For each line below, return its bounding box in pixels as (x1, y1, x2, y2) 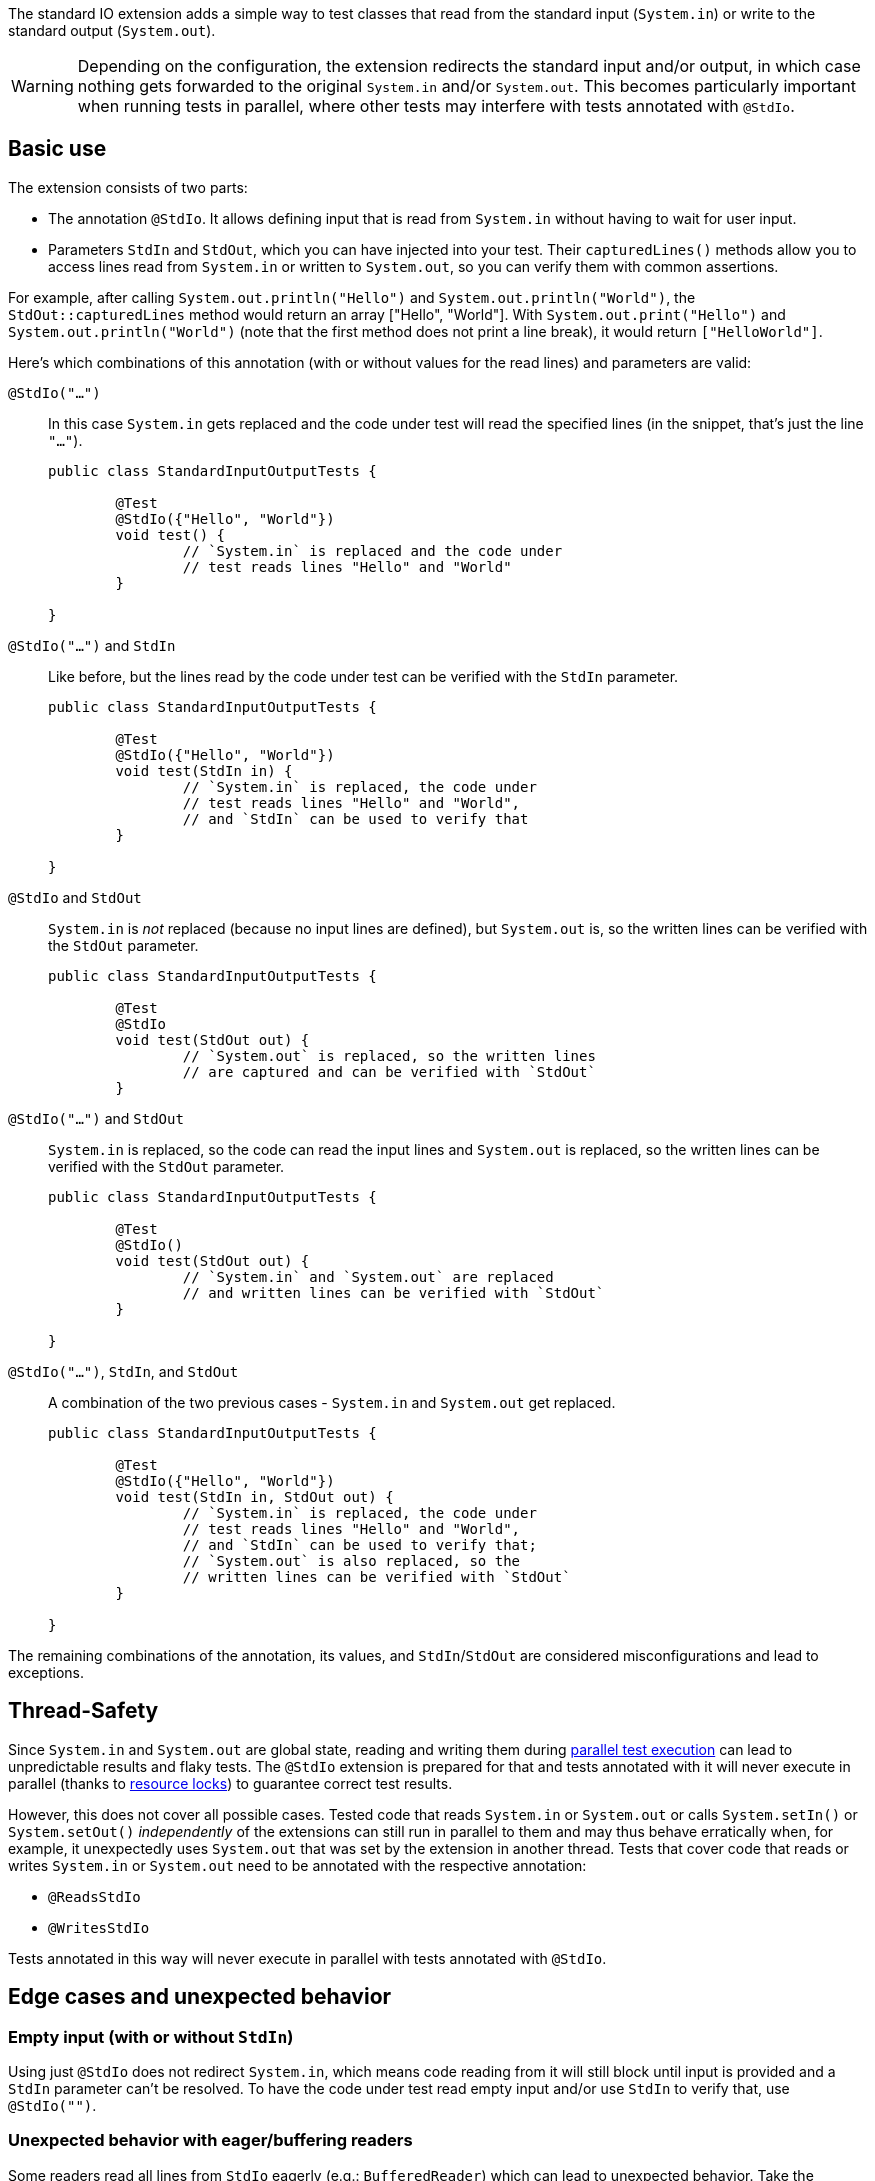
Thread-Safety (8, 1698, 159, 1724)
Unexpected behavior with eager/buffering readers (8, 2130, 413, 2151)
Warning (11, 76, 74, 96)
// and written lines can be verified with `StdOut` (182, 1284, 605, 1301)
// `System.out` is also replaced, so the (182, 1552, 521, 1569)
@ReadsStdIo (48, 1888, 141, 1905)
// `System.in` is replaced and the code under (182, 542, 563, 559)
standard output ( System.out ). (8, 22, 216, 39)
